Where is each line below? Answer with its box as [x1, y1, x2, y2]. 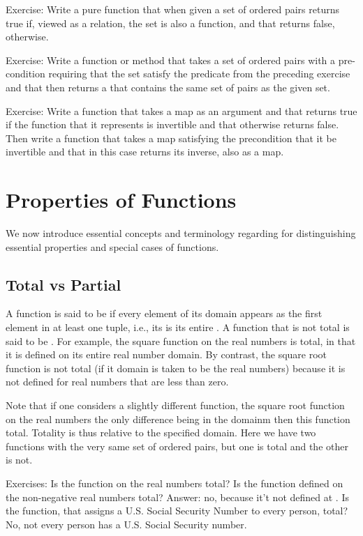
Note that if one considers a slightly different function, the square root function [6, 398, 345, 413]
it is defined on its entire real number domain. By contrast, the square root [6, 347, 327, 362]
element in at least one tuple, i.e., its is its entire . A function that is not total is [6, 320, 350, 335]
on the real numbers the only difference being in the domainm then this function [6, 411, 350, 426]
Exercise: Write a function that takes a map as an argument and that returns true [6, 103, 357, 118]
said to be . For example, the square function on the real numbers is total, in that [6, 333, 356, 348]
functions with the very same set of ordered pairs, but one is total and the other [6, 438, 348, 453]
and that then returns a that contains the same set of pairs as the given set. [6, 79, 330, 94]
